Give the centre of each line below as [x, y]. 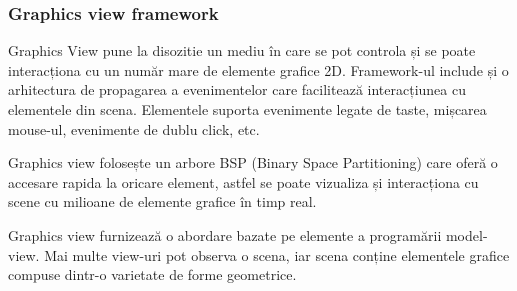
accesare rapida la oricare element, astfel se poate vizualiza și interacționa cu [243, 181]
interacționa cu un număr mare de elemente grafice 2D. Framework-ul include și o [258, 69]
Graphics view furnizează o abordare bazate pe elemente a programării [225, 234]
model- [466, 234]
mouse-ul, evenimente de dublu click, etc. [134, 128]
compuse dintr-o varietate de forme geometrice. [152, 274]
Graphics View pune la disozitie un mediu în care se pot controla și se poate [242, 50]
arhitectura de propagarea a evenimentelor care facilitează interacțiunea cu [237, 89]
